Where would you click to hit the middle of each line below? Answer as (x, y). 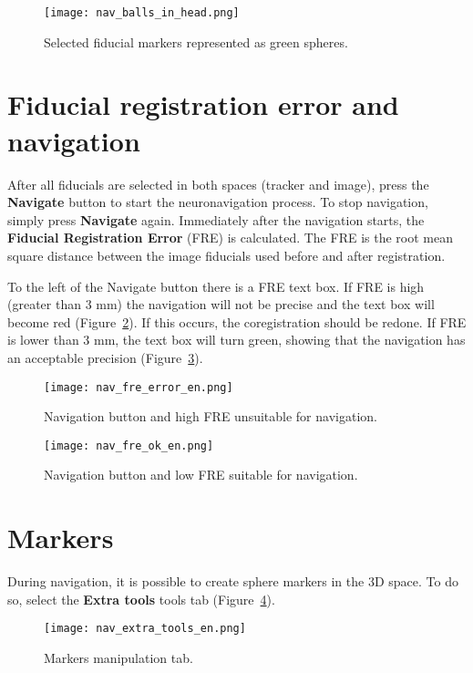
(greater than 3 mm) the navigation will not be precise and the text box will (221, 304)
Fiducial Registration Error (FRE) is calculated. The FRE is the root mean (230, 238)
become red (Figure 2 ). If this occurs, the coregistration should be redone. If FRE (237, 321)
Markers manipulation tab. (118, 657)
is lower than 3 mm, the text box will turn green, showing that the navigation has (236, 340)
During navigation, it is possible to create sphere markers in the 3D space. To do (233, 581)
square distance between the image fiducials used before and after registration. (226, 255)
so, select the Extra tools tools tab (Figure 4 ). (141, 599)
